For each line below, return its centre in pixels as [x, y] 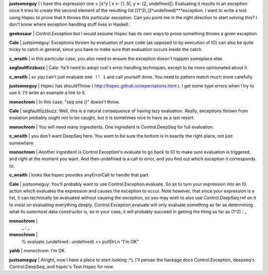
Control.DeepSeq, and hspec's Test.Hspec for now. [62, 267]
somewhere [21, 143]
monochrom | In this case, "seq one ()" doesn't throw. [65, 102]
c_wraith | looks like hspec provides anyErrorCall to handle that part [79, 175]
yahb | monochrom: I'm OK [37, 251]
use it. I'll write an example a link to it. [48, 93]
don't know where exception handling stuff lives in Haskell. [69, 24]
